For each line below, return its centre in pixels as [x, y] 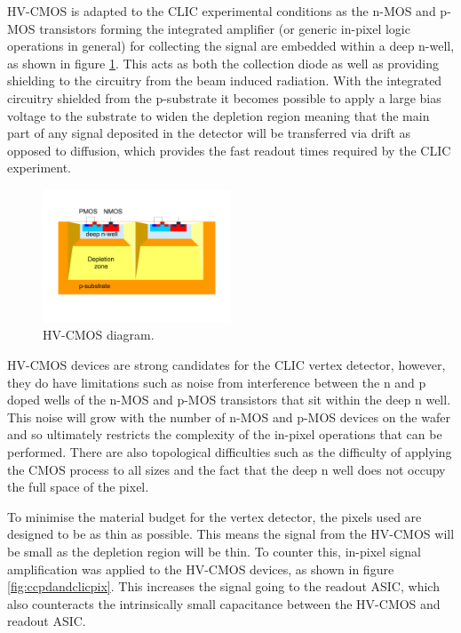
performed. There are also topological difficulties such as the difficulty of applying [230, 451]
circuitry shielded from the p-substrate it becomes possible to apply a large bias [224, 97]
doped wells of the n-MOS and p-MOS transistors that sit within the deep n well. [229, 400]
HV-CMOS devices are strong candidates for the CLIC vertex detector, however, [227, 365]
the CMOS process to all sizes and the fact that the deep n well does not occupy [227, 469]
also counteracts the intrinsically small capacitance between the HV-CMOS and [224, 603]
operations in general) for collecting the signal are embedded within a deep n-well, [231, 46]
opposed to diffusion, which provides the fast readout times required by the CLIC [229, 150]
